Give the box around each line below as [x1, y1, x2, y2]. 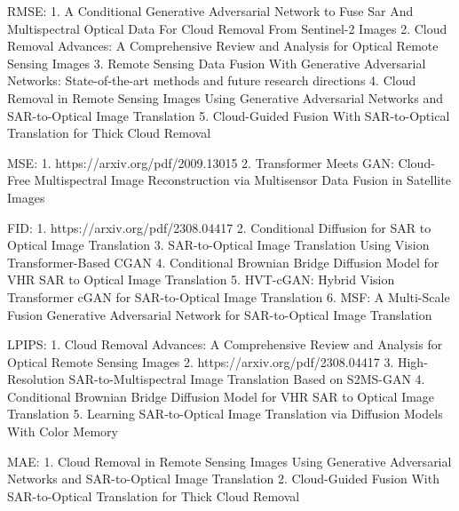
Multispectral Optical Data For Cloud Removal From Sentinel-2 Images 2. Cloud [7, 19, 447, 37]
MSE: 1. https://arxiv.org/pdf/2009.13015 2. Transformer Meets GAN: [7, 153, 394, 172]
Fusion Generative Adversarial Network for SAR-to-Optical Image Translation [7, 305, 432, 323]
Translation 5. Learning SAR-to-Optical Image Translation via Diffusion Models [7, 404, 443, 423]
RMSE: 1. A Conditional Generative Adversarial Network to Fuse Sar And [7, 2, 414, 20]
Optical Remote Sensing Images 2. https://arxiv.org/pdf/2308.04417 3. [7, 352, 394, 371]
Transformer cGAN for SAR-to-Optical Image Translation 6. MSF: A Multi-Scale [7, 287, 450, 306]
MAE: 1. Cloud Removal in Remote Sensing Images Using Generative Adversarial [7, 451, 452, 470]
